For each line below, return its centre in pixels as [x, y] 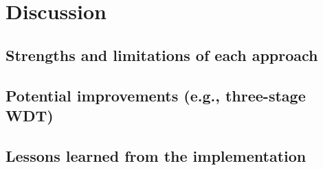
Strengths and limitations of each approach [162, 54]
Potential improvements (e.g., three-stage [156, 95]
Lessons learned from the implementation [156, 155]
